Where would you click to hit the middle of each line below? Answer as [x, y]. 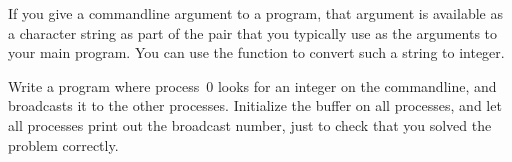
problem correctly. [63, 144]
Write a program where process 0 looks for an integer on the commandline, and [252, 85]
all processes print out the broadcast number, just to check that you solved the [250, 124]
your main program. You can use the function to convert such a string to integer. [256, 52]
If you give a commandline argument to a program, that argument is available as [255, 13]
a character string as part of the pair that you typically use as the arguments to [253, 32]
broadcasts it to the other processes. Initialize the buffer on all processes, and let [255, 105]
